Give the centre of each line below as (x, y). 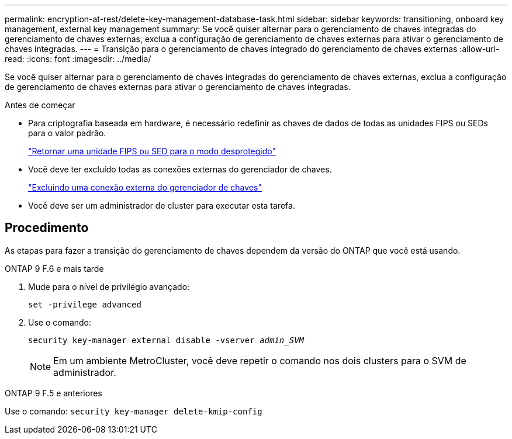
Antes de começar (40, 105)
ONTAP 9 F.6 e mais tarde (54, 268)
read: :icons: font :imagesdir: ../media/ (78, 59)
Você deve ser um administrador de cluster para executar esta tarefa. (162, 205)
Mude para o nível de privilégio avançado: (109, 286)
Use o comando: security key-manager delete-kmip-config (134, 411)
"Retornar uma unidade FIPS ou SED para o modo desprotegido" (152, 151)
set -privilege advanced (85, 304)
